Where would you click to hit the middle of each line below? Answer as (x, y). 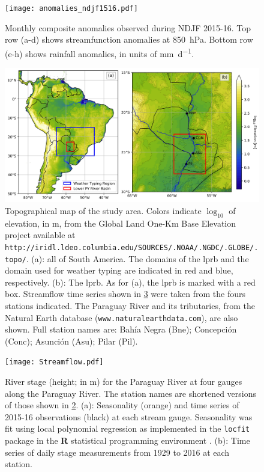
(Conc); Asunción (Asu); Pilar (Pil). (71, 341)
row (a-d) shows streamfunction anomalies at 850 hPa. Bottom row (129, 39)
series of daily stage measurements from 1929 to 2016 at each (117, 452)
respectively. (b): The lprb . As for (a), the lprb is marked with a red (130, 282)
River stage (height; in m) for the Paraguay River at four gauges (124, 382)
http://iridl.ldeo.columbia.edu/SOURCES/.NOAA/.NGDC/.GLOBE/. (132, 247)
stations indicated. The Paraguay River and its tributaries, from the (130, 305)
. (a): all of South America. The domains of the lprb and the (137, 258)
